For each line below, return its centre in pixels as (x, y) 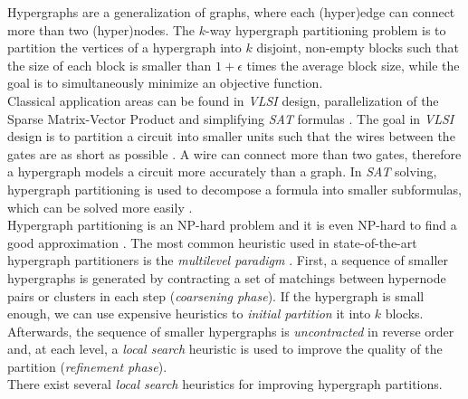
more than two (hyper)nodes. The (101, 29)
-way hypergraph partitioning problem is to (326, 29)
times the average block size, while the (353, 65)
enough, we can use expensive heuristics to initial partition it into (189, 313)
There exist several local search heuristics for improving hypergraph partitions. (225, 384)
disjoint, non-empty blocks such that (358, 47)
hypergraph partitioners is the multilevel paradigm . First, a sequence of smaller (228, 260)
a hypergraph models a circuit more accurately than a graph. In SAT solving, (222, 171)
